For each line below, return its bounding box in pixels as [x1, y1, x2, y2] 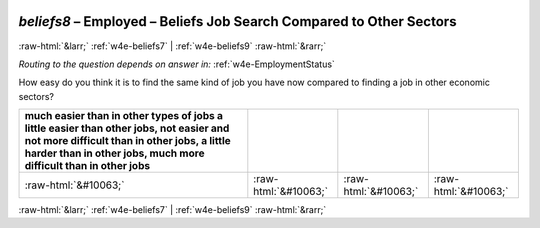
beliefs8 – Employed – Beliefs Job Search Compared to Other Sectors [18, 13, 457, 30]
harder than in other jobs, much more [24, 146, 205, 160]
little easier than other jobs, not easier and [24, 121, 230, 135]
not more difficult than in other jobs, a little [24, 134, 232, 148]
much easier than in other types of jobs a [24, 109, 224, 123]
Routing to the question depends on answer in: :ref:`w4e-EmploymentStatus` [18, 58, 335, 70]
